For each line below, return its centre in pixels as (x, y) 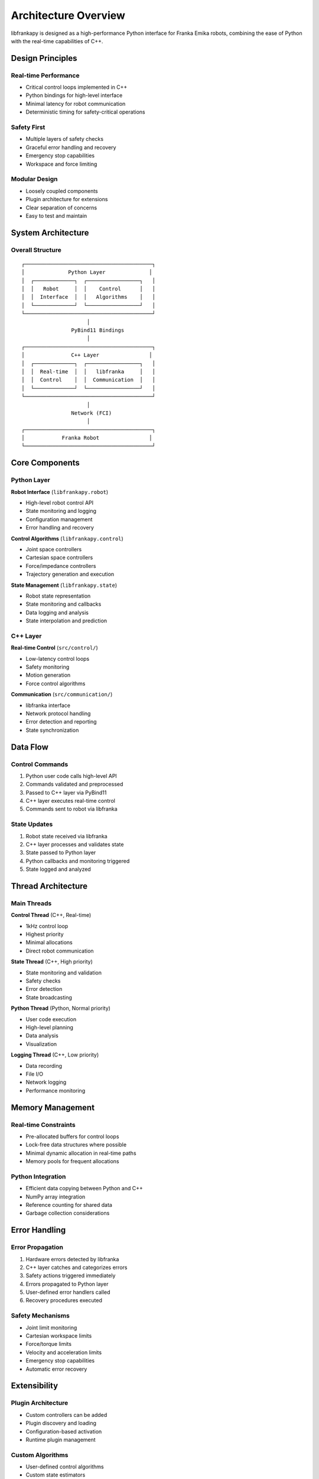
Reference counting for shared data (69, 1204)
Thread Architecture (49, 886)
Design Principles (44, 58)
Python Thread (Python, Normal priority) (61, 1008)
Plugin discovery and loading (61, 1423)
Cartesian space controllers (59, 558)
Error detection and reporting (61, 722)
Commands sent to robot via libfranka (71, 809)
